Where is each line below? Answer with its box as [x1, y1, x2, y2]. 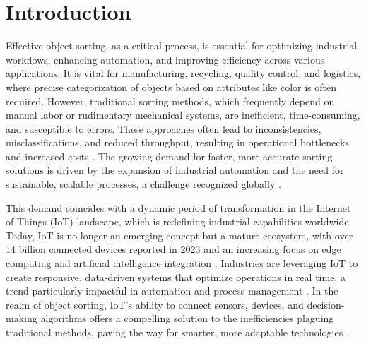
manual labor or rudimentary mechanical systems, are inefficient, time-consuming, [6, 107, 360, 122]
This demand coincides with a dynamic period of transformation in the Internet [6, 200, 351, 215]
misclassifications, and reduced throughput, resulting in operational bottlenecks [6, 135, 350, 150]
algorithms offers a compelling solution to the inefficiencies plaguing [40, 311, 334, 326]
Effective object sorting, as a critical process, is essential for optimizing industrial [6, 38, 358, 53]
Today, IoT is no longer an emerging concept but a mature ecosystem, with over [6, 227, 353, 242]
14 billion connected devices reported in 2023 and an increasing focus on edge [6, 242, 341, 256]
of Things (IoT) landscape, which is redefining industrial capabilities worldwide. [6, 214, 352, 229]
